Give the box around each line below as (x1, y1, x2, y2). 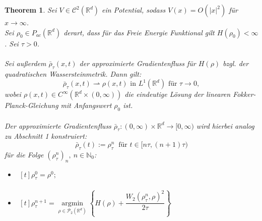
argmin (61, 199, 84, 207)
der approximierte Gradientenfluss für (79, 58, 196, 68)
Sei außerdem (5, 58, 46, 68)
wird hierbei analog (196, 120, 254, 131)
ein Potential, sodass (102, 5, 166, 15)
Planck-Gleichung (5, 100, 58, 111)
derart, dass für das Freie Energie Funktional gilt (63, 27, 215, 37)
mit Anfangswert (60, 100, 112, 111)
